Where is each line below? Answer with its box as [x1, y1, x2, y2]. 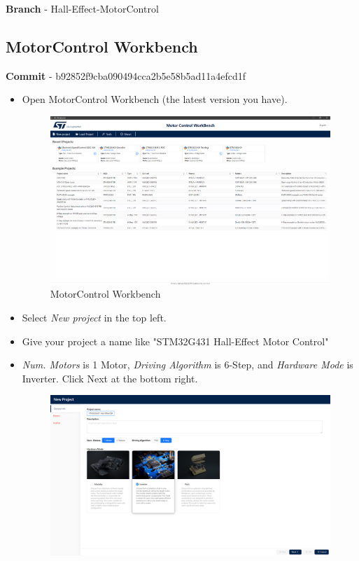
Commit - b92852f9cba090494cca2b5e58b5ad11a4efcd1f [6, 68, 246, 83]
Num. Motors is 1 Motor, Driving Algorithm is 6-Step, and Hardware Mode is [22, 357, 353, 372]
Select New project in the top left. [22, 310, 167, 324]
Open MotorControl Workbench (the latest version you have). [22, 92, 288, 106]
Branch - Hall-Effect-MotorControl [6, 1, 159, 15]
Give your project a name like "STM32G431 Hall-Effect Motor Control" [22, 333, 329, 348]
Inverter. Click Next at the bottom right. [22, 370, 198, 385]
